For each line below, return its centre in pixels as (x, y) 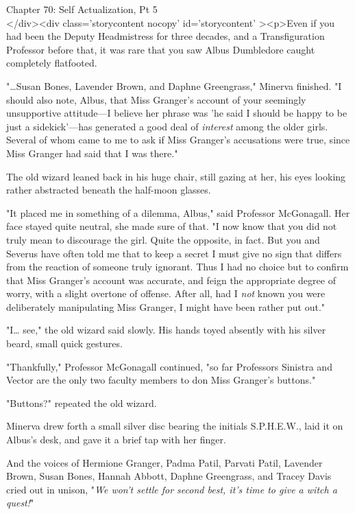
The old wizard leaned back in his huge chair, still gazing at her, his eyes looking (176, 176)
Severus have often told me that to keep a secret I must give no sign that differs (174, 253)
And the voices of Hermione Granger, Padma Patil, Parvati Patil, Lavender (164, 462)
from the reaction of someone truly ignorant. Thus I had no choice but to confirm (177, 267)
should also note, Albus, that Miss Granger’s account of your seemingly (156, 99)
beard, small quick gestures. (64, 343)
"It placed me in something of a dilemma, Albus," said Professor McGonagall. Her (178, 212)
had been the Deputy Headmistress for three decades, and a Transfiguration (166, 36)
